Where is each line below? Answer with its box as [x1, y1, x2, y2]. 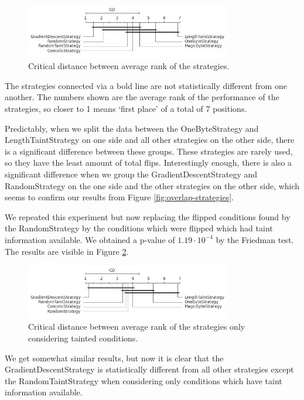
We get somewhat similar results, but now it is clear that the [5, 351, 224, 364]
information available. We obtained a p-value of [5, 233, 175, 245]
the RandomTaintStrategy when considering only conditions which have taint [5, 374, 282, 387]
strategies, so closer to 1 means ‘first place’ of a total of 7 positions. [5, 102, 247, 115]
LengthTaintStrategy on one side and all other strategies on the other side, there [5, 134, 295, 146]
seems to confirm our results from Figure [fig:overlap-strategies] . [5, 191, 234, 203]
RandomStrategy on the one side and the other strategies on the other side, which [5, 179, 300, 192]
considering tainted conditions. [28, 332, 138, 344]
